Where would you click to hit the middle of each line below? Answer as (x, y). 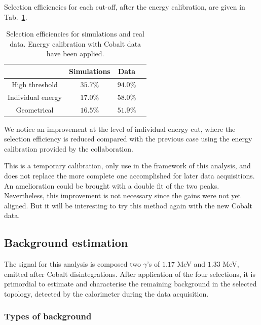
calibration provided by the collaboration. (69, 148)
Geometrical (35, 109)
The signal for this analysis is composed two (72, 264)
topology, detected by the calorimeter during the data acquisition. (106, 293)
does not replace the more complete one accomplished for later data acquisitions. (129, 175)
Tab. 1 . (16, 16)
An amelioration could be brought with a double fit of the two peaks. (112, 185)
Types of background (48, 316)
